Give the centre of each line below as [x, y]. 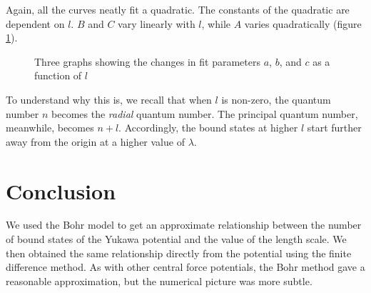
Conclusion [61, 190]
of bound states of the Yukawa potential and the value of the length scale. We [176, 239]
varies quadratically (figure [303, 23]
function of [58, 75]
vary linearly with [157, 23]
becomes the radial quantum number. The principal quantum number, [205, 113]
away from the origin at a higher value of [95, 141]
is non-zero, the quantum [276, 99]
